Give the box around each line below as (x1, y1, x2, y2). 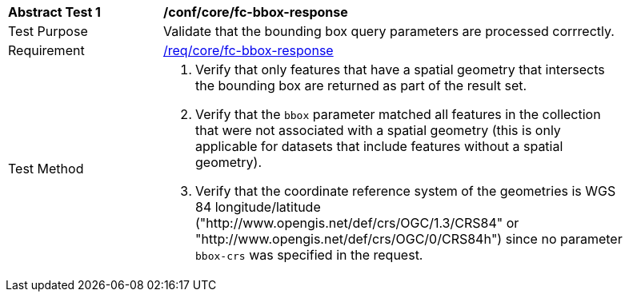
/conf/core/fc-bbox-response (163, 4, 348, 20)
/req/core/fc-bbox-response (163, 42, 334, 58)
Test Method (8, 161, 84, 177)
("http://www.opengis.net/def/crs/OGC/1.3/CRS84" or (195, 215, 519, 231)
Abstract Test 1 (8, 4, 101, 20)
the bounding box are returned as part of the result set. (195, 77, 527, 93)
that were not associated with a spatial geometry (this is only (195, 122, 561, 138)
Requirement (8, 42, 85, 58)
